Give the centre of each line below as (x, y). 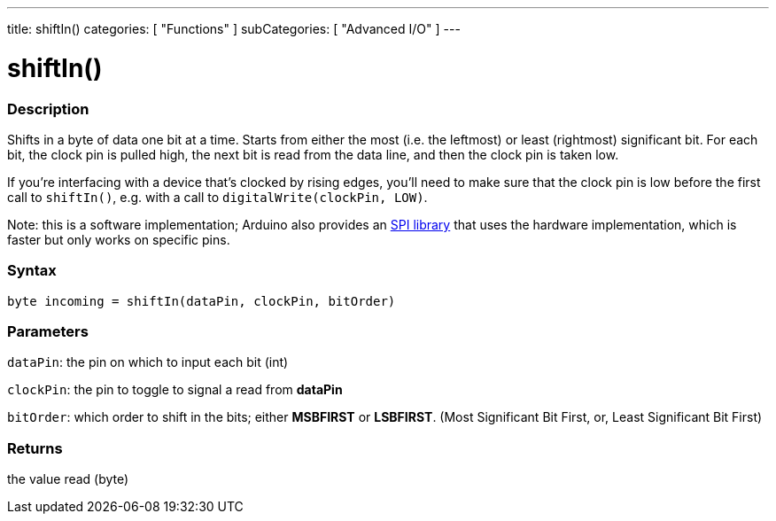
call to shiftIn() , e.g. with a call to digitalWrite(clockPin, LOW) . (217, 197)
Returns (35, 448)
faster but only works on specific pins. (119, 239)
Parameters (48, 331)
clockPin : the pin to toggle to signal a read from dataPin (175, 390)
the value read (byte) (68, 479)
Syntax (32, 271)
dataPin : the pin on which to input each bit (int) (148, 362)
